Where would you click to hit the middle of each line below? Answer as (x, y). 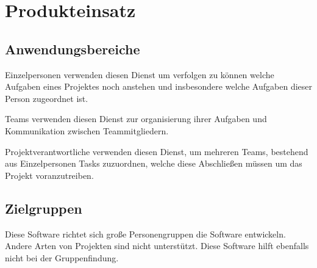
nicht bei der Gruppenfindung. (62, 257)
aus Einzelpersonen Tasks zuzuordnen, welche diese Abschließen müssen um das (154, 163)
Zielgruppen (44, 208)
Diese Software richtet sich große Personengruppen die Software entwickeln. (145, 234)
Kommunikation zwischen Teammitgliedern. (87, 130)
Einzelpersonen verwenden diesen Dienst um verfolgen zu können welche (140, 74)
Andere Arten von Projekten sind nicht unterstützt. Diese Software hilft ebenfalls (157, 246)
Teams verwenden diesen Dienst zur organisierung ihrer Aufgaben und (136, 119)
